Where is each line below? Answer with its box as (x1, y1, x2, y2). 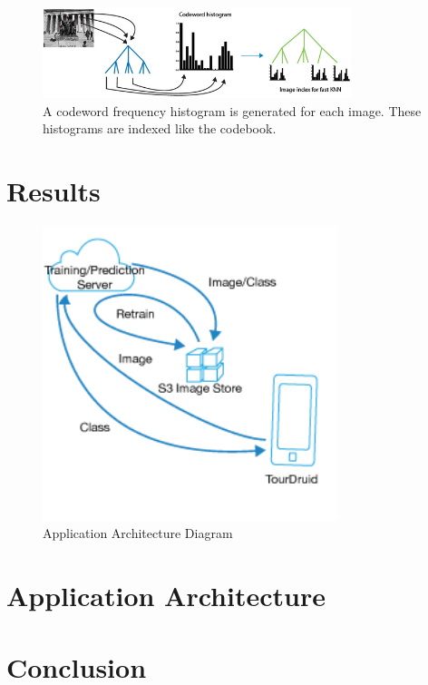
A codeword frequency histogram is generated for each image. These (43, 101, 422, 120)
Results (6, 171, 101, 209)
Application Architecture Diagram (43, 524, 233, 543)
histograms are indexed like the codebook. (43, 119, 277, 138)
